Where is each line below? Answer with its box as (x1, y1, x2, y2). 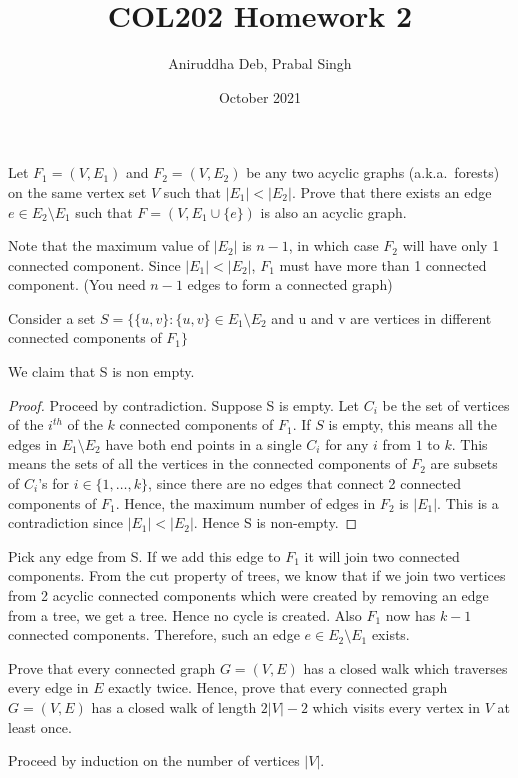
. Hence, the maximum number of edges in (115, 492, 376, 513)
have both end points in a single (105, 433, 302, 454)
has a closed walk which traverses (303, 657, 508, 678)
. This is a (437, 492, 499, 513)
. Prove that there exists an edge (291, 181, 492, 202)
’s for (38, 473, 69, 494)
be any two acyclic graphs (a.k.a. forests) (246, 162, 500, 183)
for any (325, 433, 369, 454)
